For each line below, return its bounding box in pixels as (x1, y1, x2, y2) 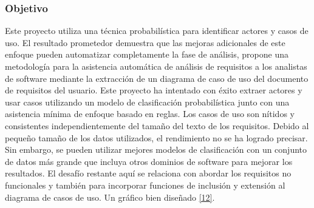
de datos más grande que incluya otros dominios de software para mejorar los (5, 155, 293, 167)
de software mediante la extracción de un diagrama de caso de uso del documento (5, 72, 309, 84)
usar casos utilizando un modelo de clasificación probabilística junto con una (5, 95, 290, 108)
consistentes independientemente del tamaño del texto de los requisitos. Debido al (5, 119, 309, 132)
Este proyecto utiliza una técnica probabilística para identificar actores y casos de (5, 24, 309, 37)
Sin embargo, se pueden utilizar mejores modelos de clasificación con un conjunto (5, 143, 307, 156)
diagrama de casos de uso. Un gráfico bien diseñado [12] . (5, 190, 215, 203)
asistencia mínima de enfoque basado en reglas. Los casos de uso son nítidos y (5, 107, 295, 120)
